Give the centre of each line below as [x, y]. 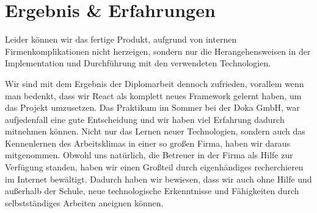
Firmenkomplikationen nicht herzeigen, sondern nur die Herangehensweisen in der [158, 51]
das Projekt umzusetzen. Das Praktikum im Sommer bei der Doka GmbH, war [152, 107]
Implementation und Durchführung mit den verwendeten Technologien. [138, 63]
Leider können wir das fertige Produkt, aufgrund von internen [121, 39]
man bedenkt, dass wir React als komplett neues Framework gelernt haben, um [153, 95]
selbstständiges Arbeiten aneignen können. [84, 202]
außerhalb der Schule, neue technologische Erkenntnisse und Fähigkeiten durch [152, 191]
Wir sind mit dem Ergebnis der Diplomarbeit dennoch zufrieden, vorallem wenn [155, 83]
